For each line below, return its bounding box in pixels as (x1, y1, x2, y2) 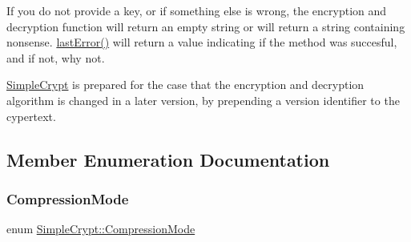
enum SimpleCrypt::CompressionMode (6, 220, 195, 237)
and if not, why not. (6, 49, 105, 66)
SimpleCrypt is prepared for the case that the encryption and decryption (6, 76, 365, 93)
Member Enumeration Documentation (6, 147, 330, 171)
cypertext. (6, 107, 56, 124)
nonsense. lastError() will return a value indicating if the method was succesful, (6, 34, 397, 50)
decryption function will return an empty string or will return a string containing (6, 18, 405, 34)
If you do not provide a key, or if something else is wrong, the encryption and (6, 2, 387, 18)
